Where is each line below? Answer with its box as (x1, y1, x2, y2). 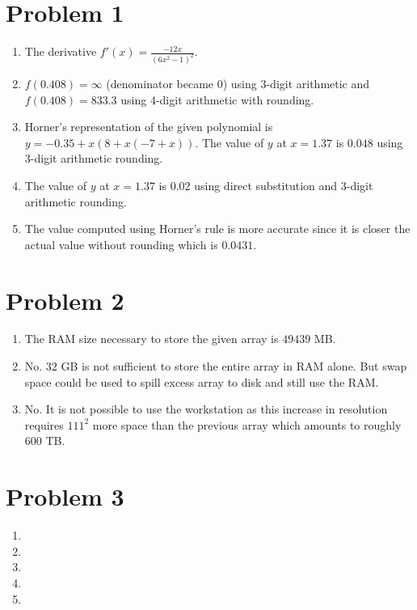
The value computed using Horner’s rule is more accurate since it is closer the (24, 220, 411, 237)
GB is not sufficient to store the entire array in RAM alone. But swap (61, 358, 407, 375)
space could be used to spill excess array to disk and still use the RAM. (24, 373, 379, 390)
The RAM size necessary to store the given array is (24, 330, 279, 347)
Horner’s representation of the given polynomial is (24, 118, 273, 135)
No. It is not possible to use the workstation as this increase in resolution (24, 400, 388, 417)
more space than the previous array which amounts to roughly (92, 416, 402, 433)
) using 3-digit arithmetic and (222, 75, 370, 91)
